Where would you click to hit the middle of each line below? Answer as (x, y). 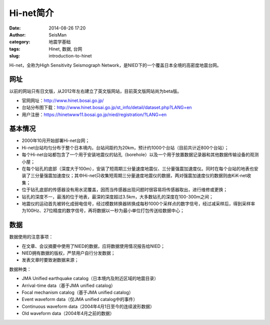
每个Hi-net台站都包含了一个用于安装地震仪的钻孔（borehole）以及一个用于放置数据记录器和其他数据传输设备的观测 (140, 154)
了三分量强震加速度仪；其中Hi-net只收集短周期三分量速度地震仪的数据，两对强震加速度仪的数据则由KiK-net (136, 175)
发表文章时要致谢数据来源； (50, 260)
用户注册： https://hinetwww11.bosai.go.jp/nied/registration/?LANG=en (94, 114)
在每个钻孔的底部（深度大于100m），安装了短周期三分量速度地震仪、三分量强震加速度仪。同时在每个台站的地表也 (138, 169)
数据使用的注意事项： (31, 237)
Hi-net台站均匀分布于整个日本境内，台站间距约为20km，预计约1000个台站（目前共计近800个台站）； (125, 147)
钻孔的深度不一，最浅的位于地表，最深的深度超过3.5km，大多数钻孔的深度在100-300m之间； (117, 196)
